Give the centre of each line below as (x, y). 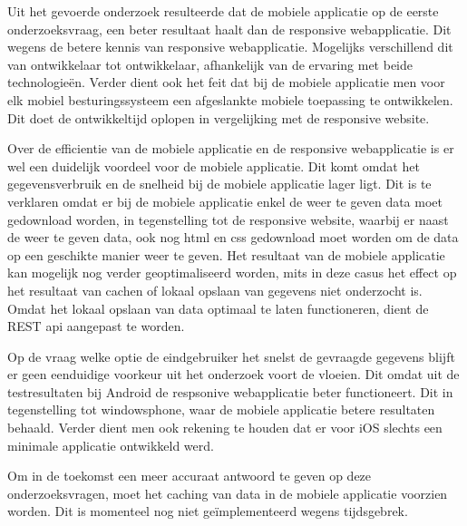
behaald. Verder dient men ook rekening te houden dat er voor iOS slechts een (225, 428)
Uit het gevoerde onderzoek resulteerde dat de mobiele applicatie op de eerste (223, 11)
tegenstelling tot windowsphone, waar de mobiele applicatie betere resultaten (221, 409)
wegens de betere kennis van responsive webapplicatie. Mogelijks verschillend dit (230, 47)
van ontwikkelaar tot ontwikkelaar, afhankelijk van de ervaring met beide (210, 64)
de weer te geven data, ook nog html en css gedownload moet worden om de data (233, 237)
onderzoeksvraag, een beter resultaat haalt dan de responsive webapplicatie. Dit (229, 29)
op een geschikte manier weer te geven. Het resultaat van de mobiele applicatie (226, 254)
